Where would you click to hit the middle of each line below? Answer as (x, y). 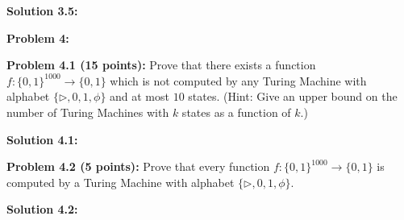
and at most (140, 96)
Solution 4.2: (42, 209)
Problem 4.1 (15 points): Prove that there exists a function (161, 65)
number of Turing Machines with (88, 112)
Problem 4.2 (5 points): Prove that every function (138, 166)
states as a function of (236, 112)
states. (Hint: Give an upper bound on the (293, 96)
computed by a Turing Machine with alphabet (121, 182)
